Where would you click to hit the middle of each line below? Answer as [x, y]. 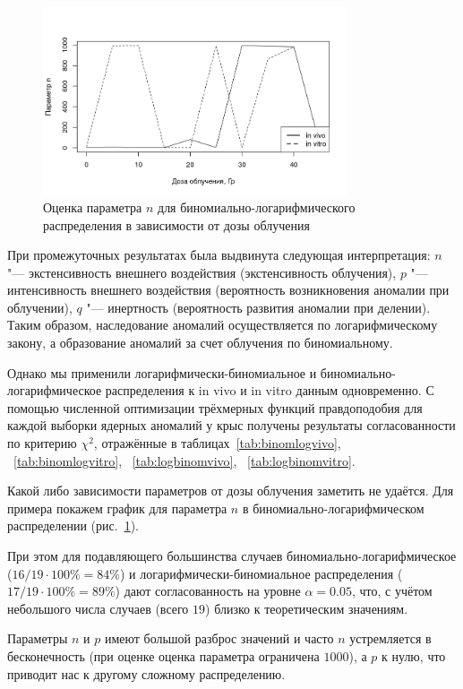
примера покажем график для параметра [117, 508]
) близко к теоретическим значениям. [307, 608]
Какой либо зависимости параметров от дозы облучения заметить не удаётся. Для [231, 491]
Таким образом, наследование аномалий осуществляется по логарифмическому [223, 325]
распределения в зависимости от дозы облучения [176, 224]
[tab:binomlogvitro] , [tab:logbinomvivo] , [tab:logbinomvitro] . [184, 460]
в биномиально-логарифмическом [333, 508]
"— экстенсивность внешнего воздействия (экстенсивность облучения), [202, 272]
